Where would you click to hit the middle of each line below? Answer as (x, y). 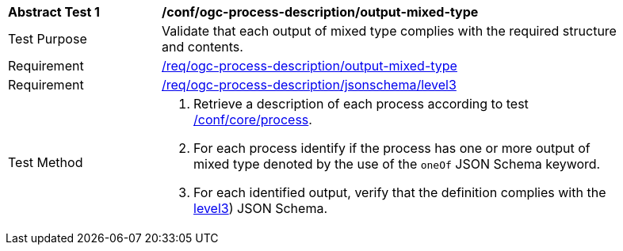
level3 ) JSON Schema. (260, 208)
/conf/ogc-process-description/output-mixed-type (320, 12)
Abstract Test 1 (54, 12)
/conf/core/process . (253, 120)
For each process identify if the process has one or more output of (392, 148)
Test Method (46, 162)
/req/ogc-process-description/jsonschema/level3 (309, 85)
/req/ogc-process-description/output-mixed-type (310, 66)
